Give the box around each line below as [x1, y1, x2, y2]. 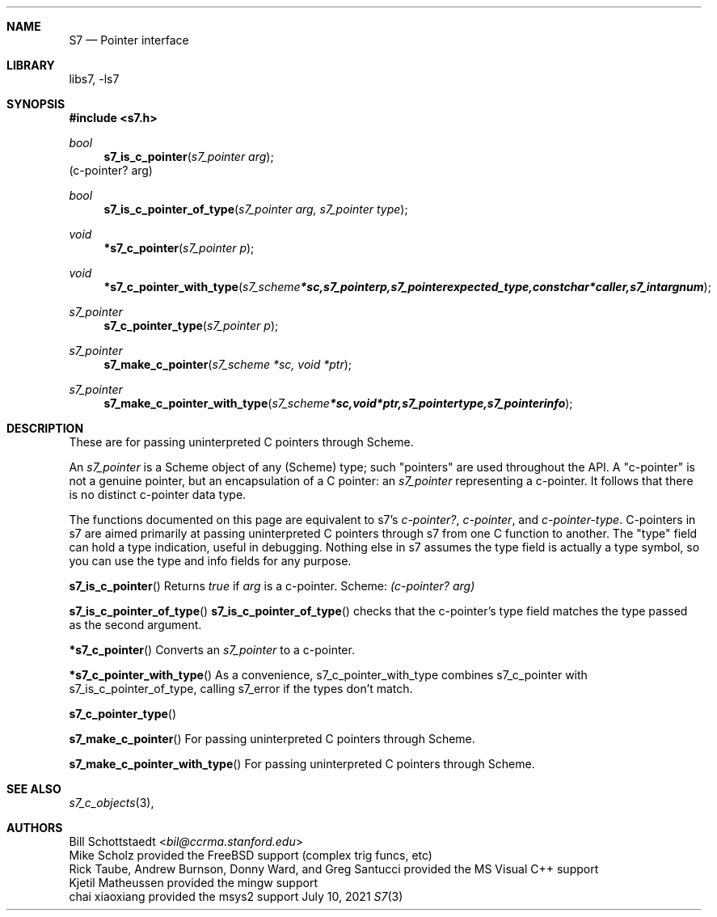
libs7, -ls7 [69, 72, 120, 86]
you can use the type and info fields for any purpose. [69, 554, 352, 568]
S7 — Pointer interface [69, 33, 189, 47]
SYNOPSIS [6, 97, 65, 111]
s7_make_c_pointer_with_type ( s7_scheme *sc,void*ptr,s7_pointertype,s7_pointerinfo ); [103, 396, 573, 410]
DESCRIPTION [6, 421, 84, 435]
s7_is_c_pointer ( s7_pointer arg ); [103, 150, 274, 163]
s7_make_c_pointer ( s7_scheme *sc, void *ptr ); [103, 357, 352, 371]
